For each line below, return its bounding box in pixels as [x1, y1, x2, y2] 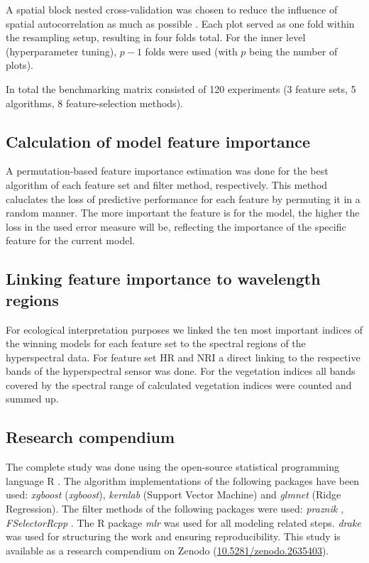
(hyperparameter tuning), [6, 43, 117, 58]
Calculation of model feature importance [6, 130, 311, 152]
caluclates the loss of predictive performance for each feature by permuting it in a [6, 191, 360, 206]
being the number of [249, 43, 338, 58]
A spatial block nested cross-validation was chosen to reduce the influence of [6, 2, 338, 16]
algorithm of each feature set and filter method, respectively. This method [6, 177, 328, 192]
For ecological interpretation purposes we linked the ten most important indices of [6, 322, 363, 337]
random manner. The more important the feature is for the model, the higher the [6, 205, 360, 220]
